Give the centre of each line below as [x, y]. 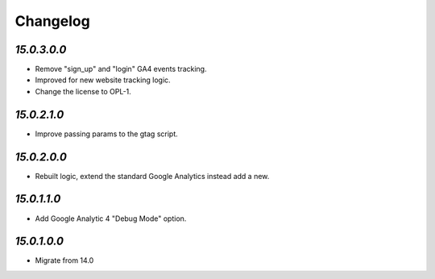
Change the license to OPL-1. [83, 91]
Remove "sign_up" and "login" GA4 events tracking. [121, 69]
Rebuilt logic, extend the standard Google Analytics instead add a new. [152, 176]
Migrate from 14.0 [64, 260]
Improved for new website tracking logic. [103, 80]
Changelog [52, 21]
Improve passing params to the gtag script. [107, 134]
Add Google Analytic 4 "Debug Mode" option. [111, 219]
